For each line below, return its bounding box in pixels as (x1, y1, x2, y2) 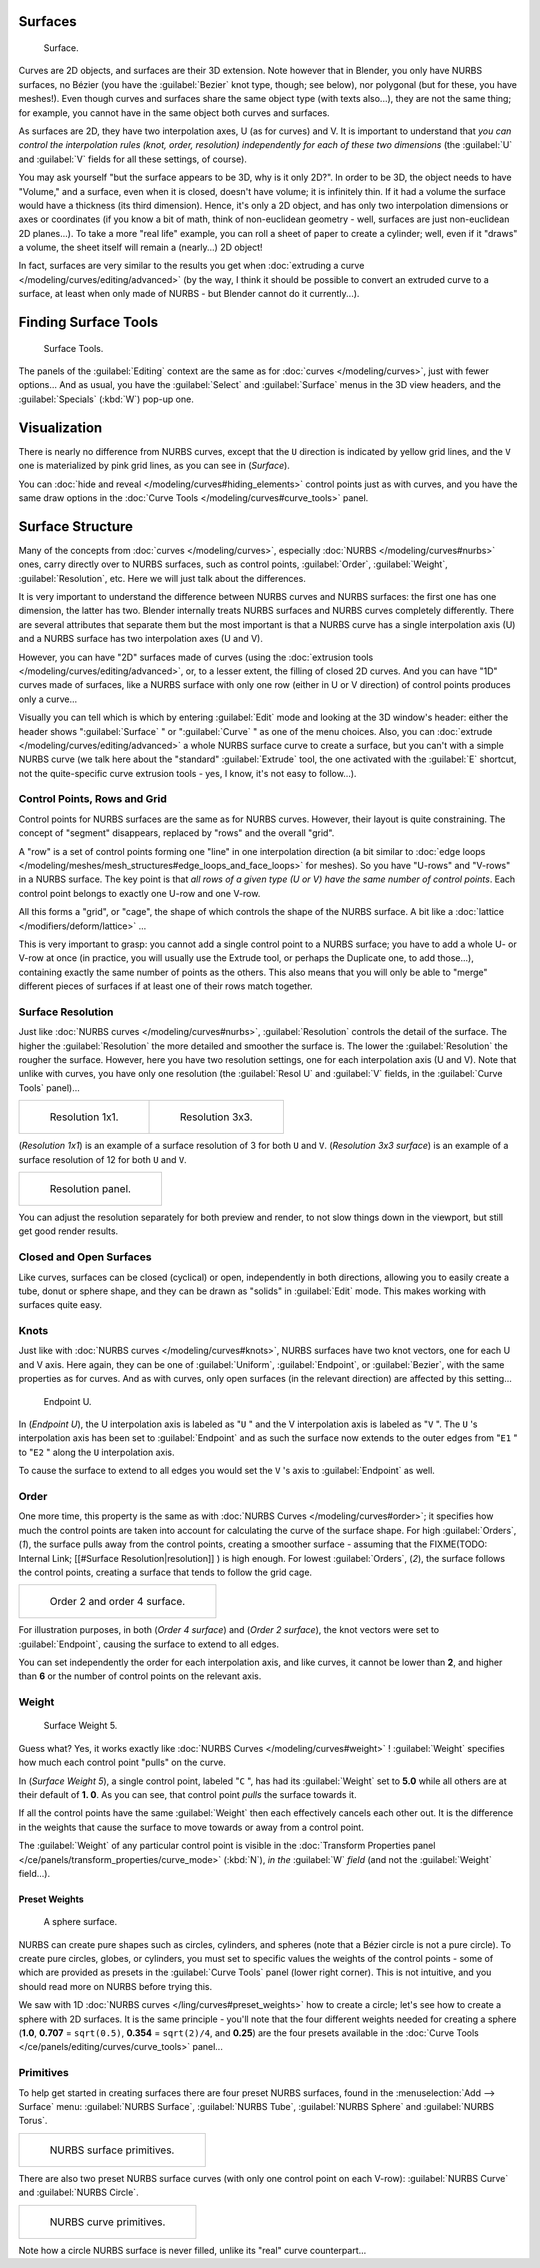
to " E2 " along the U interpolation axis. (18, 1446, 175, 1458)
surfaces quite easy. (18, 1299, 103, 1311)
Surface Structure (18, 518, 134, 535)
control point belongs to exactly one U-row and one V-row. (18, 887, 261, 899)
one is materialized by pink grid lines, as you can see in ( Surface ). (18, 460, 290, 472)
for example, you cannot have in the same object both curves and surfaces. (18, 106, 330, 119)
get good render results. (18, 1225, 119, 1237)
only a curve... (18, 693, 78, 705)
